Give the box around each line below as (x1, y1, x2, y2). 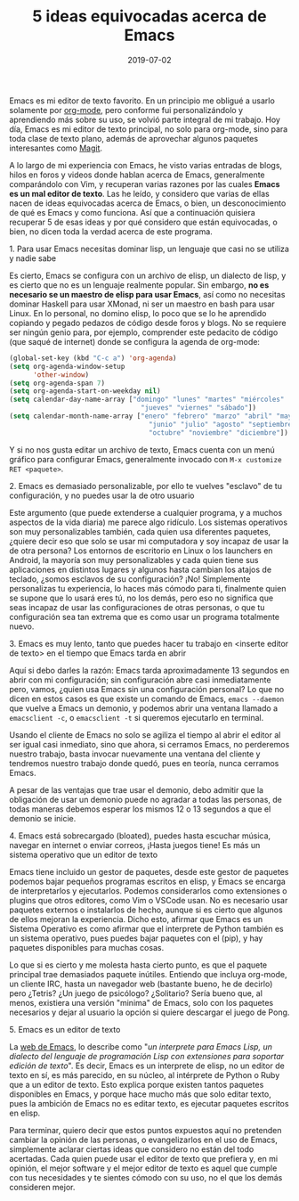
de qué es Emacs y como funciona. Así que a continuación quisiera (9, 207, 255, 217)
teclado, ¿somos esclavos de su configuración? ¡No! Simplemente (9, 573, 251, 584)
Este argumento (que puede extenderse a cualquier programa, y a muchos (9, 507, 283, 518)
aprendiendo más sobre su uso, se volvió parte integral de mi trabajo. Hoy (9, 114, 280, 125)
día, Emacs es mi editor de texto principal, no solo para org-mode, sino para (9, 123, 288, 135)
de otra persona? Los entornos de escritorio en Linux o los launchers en (9, 545, 273, 556)
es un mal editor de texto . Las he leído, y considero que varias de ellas (9, 188, 270, 199)
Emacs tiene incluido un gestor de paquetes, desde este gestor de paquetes (9, 866, 289, 877)
